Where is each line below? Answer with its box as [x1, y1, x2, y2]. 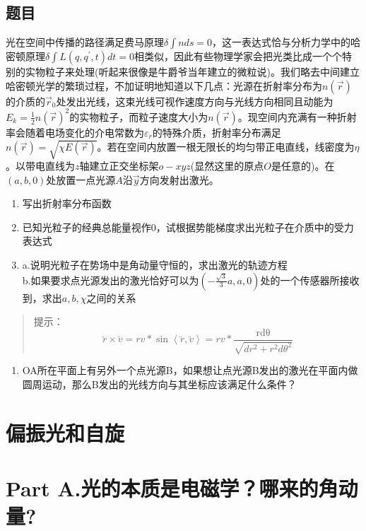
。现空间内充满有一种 [237, 109, 337, 124]
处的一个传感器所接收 [260, 272, 360, 287]
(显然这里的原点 [190, 158, 264, 173]
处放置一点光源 [46, 172, 116, 187]
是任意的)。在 [271, 158, 335, 173]
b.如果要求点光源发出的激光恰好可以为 [22, 272, 199, 287]
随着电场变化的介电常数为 [25, 124, 144, 139]
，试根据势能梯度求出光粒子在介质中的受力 [155, 219, 354, 234]
